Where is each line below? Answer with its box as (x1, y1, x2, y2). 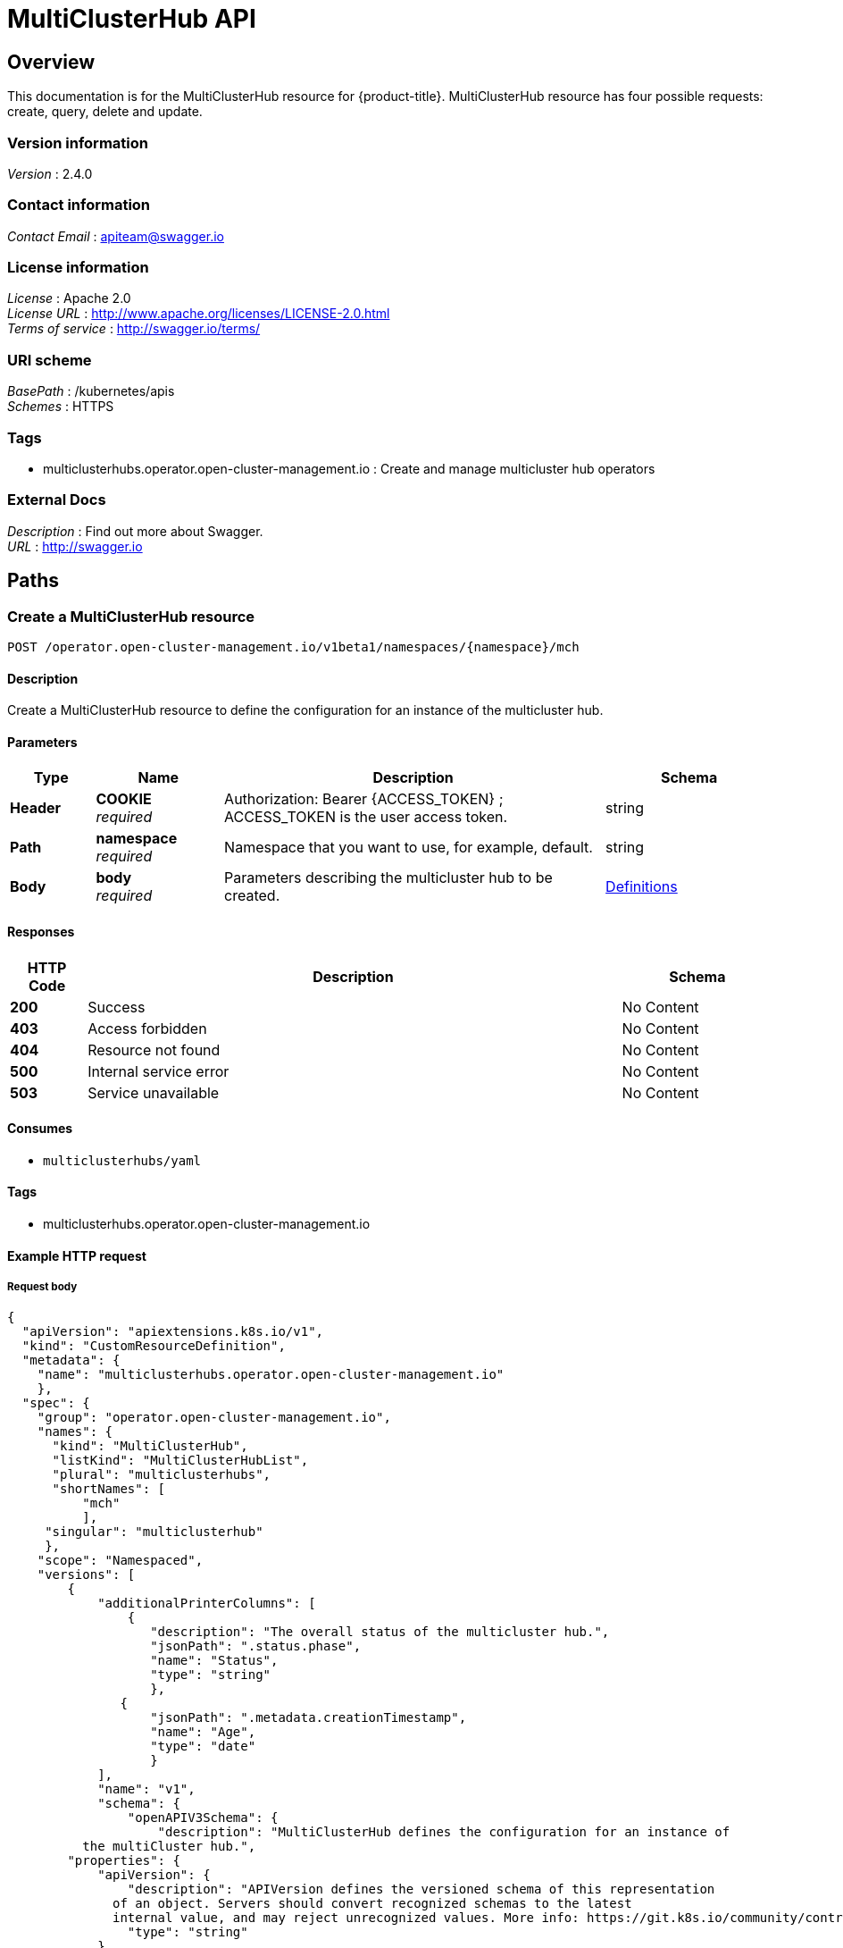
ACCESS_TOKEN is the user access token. (224, 808, 508, 827)
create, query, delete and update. (7, 104, 203, 120)
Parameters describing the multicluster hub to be (224, 869, 553, 887)
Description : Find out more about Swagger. (7, 523, 263, 539)
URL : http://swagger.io (7, 538, 143, 554)
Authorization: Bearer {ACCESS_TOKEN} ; (224, 790, 504, 809)
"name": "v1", (97, 1782, 196, 1797)
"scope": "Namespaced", (37, 1553, 204, 1568)
